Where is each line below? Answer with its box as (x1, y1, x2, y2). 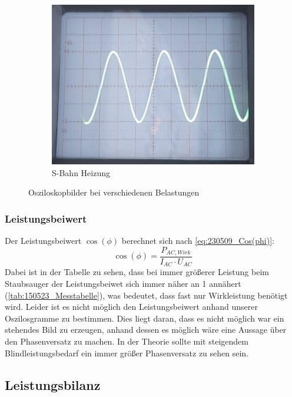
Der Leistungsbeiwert (5, 234, 82, 246)
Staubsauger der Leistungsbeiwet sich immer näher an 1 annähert (5, 277, 241, 290)
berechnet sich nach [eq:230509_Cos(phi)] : (121, 234, 274, 246)
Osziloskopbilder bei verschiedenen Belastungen (28, 186, 200, 198)
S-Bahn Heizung (52, 166, 110, 178)
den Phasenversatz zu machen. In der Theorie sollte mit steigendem (5, 335, 248, 348)
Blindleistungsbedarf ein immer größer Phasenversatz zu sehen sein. (5, 346, 249, 359)
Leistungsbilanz (5, 375, 101, 393)
